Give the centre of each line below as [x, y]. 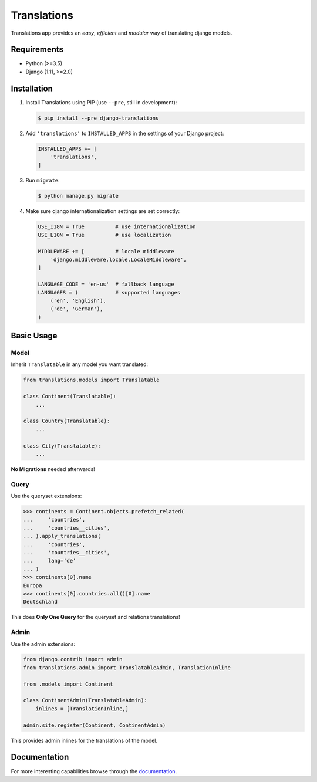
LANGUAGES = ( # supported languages [109, 292]
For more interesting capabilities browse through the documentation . [94, 771]
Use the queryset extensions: [46, 496]
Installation [32, 88]
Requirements [37, 50]
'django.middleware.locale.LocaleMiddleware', [119, 259]
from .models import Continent [68, 684]
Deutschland [41, 602]
